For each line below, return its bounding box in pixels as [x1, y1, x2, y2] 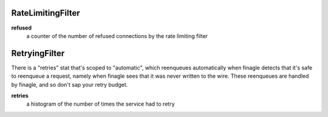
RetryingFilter [11, 48, 65, 58]
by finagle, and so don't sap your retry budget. [11, 81, 128, 88]
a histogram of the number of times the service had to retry [26, 100, 175, 108]
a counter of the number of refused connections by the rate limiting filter [26, 32, 208, 39]
